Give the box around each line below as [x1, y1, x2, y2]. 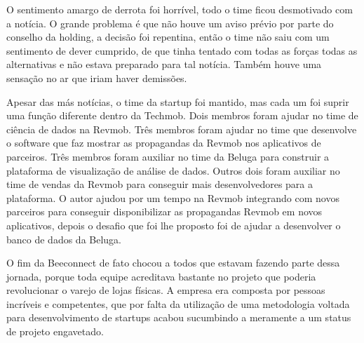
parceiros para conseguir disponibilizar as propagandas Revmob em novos [6, 204, 323, 219]
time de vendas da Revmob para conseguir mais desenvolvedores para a [6, 177, 314, 191]
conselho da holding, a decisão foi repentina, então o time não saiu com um [6, 29, 330, 44]
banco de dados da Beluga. [6, 231, 121, 246]
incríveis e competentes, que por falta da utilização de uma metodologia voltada [6, 296, 350, 311]
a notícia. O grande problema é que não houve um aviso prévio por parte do [6, 15, 334, 30]
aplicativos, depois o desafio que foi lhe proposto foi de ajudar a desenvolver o [6, 217, 341, 232]
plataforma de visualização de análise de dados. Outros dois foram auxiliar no [6, 163, 340, 177]
